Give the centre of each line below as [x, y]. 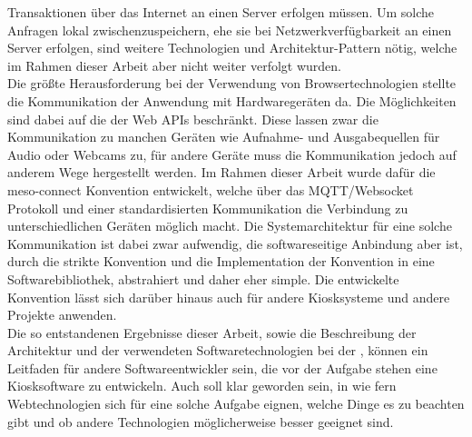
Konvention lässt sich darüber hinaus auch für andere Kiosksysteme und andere [229, 297]
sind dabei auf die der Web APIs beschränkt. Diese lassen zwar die [193, 119]
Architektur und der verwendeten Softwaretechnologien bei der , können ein [218, 350]
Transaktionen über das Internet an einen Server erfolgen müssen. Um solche [221, 12]
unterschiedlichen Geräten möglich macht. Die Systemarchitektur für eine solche [230, 226]
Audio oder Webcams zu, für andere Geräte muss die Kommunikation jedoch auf [232, 154]
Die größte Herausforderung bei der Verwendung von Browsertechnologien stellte [232, 83]
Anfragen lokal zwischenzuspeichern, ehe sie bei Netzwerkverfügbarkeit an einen [230, 30]
